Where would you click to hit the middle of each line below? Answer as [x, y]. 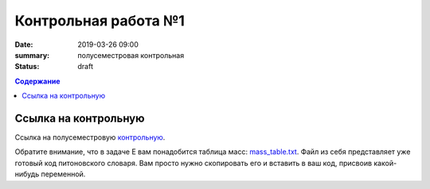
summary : [32, 55]
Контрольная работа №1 [100, 21]
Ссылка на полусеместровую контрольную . [90, 137]
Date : [24, 44]
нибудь [27, 174]
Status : [27, 67]
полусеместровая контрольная [131, 55]
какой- [385, 163]
